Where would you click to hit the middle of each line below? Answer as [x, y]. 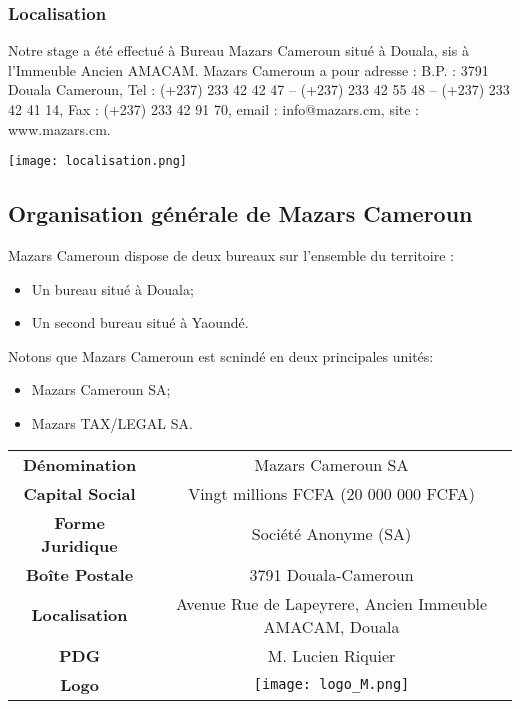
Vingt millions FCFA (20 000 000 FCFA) [331, 493]
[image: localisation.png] [97, 161]
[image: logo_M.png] [331, 684]
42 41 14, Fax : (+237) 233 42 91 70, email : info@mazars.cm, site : [214, 109]
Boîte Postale [79, 574]
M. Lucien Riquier [331, 655]
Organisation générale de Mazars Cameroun [240, 213]
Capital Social [79, 493]
